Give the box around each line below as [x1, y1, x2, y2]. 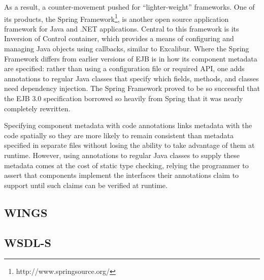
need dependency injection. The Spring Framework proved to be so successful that [4, 83, 260, 94]
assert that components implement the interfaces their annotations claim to [4, 170, 239, 180]
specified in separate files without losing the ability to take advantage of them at [4, 140, 255, 150]
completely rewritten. [4, 103, 71, 113]
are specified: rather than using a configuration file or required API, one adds [4, 63, 245, 74]
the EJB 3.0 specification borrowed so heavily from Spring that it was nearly [4, 93, 243, 103]
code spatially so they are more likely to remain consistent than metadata [4, 130, 234, 140]
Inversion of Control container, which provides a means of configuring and [4, 33, 234, 44]
